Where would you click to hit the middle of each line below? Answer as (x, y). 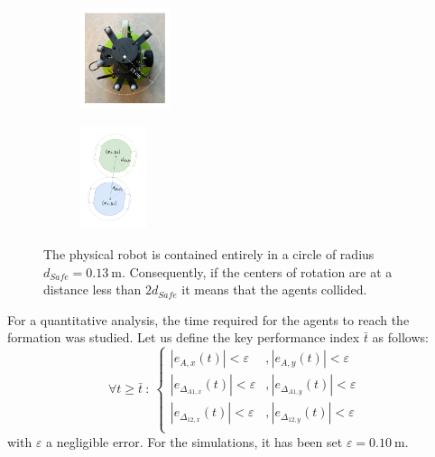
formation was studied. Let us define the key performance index (184, 337)
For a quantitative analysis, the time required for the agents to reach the (208, 319)
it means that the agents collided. (274, 289)
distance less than (93, 289)
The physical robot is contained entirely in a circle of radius (209, 253)
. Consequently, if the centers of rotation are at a (257, 271)
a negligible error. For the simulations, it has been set (194, 441)
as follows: (400, 337)
